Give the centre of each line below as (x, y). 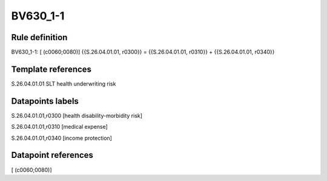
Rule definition (39, 37)
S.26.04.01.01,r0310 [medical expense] (60, 127)
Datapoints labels (45, 101)
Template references (51, 69)
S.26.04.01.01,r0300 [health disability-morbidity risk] (77, 115)
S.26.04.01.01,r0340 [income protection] (61, 138)
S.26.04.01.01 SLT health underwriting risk (64, 84)
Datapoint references (52, 155)
